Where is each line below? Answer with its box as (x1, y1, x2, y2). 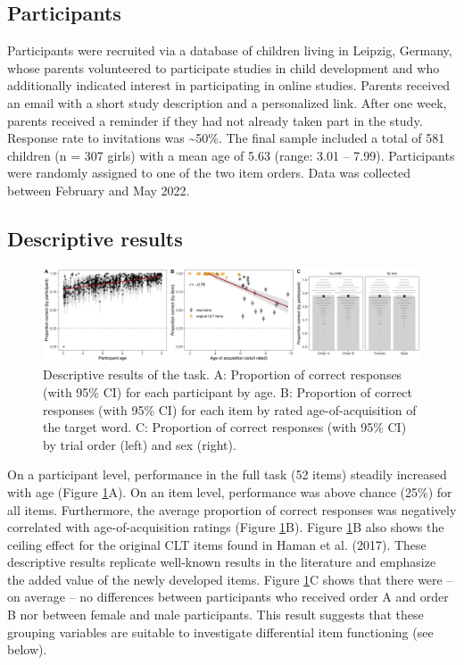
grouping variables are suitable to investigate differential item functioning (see (7, 622, 434, 641)
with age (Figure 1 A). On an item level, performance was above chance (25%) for (7, 482, 452, 501)
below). (7, 640, 47, 659)
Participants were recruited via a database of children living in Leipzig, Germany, (7, 41, 452, 60)
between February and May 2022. (7, 180, 190, 199)
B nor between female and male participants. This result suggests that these (7, 605, 424, 624)
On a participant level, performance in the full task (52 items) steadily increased (7, 465, 447, 484)
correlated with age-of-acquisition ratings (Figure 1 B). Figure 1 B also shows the (7, 518, 444, 536)
